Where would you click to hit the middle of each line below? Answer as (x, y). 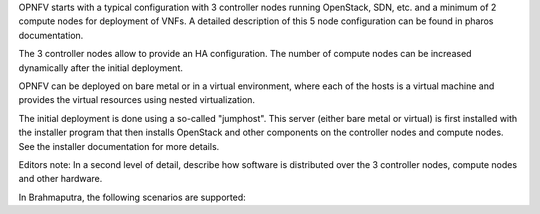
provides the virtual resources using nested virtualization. (136, 100)
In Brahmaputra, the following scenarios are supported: (132, 197)
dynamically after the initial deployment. (101, 67)
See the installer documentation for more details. (119, 146)
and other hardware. (60, 179)
